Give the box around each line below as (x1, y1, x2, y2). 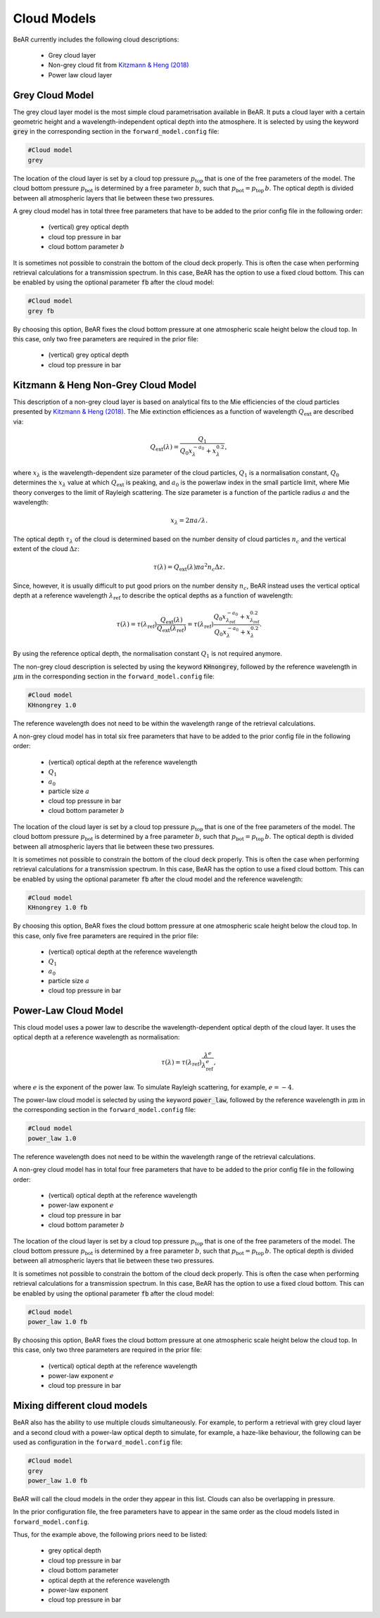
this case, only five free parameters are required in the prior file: (13, 931, 198, 940)
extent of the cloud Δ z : (13, 545, 80, 553)
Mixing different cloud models (13, 1400, 148, 1412)
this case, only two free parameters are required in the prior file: (13, 335, 198, 343)
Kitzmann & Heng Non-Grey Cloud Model (13, 379, 197, 391)
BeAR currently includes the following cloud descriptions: (13, 35, 179, 44)
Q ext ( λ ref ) (156, 624, 186, 633)
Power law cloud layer (48, 70, 113, 79)
